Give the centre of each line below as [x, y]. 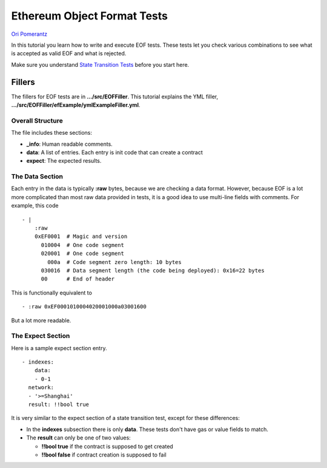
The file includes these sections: [51, 133]
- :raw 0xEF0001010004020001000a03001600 [84, 307]
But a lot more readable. [41, 320]
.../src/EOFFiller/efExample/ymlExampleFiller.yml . [76, 105]
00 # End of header [78, 279]
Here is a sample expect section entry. [59, 348]
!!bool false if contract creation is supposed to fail [104, 455]
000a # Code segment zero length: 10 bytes [114, 262]
